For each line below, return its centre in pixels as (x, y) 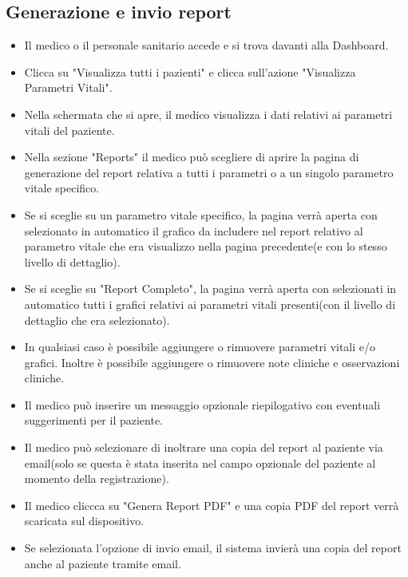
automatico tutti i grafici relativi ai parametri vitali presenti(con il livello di (210, 304)
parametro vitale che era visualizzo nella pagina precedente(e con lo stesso (206, 246)
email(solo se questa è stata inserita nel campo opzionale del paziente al (200, 462)
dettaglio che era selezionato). (97, 320)
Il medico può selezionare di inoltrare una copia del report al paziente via (204, 447)
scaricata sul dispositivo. (84, 521)
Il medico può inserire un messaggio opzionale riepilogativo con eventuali (202, 404)
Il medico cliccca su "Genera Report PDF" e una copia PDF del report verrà (212, 505)
